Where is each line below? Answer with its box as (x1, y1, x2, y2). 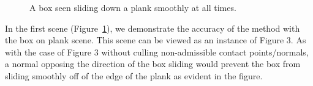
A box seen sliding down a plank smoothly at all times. (29, 1, 236, 13)
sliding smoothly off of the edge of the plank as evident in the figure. (5, 69, 263, 82)
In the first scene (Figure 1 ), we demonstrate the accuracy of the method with (5, 21, 300, 34)
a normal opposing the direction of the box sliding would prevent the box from (5, 57, 301, 70)
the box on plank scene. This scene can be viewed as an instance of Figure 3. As (5, 34, 306, 46)
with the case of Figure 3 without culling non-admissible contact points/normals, (5, 45, 309, 58)
